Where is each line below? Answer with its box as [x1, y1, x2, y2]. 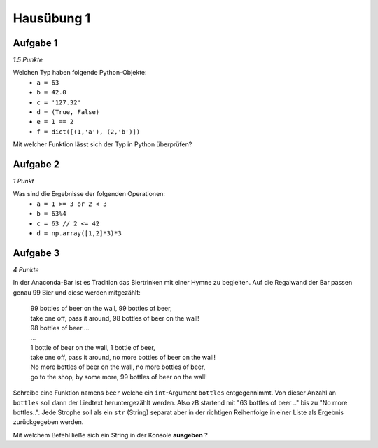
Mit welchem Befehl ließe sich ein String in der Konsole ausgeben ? [13, 430, 208, 439]
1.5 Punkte [13, 56, 43, 64]
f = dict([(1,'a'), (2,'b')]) [36, 127, 141, 136]
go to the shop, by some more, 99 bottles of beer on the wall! [30, 372, 207, 381]
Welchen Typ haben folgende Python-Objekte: [13, 69, 147, 77]
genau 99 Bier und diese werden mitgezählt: [13, 288, 141, 297]
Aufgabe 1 [13, 37, 58, 49]
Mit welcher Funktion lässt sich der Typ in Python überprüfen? [13, 140, 192, 148]
